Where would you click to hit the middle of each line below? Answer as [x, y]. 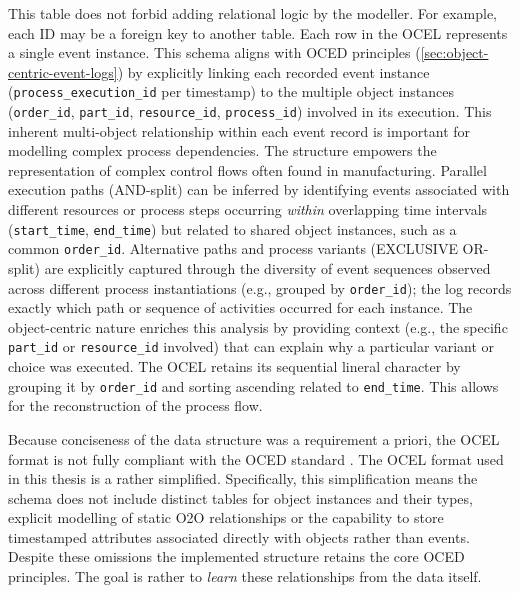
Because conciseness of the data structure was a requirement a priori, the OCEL [254, 438]
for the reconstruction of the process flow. [135, 405]
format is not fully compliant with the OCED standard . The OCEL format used [256, 458]
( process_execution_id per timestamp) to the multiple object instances [231, 91]
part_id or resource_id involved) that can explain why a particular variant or [251, 346]
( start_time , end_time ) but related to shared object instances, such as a [232, 228]
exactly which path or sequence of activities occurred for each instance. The [240, 307]
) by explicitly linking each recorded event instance [273, 71]
